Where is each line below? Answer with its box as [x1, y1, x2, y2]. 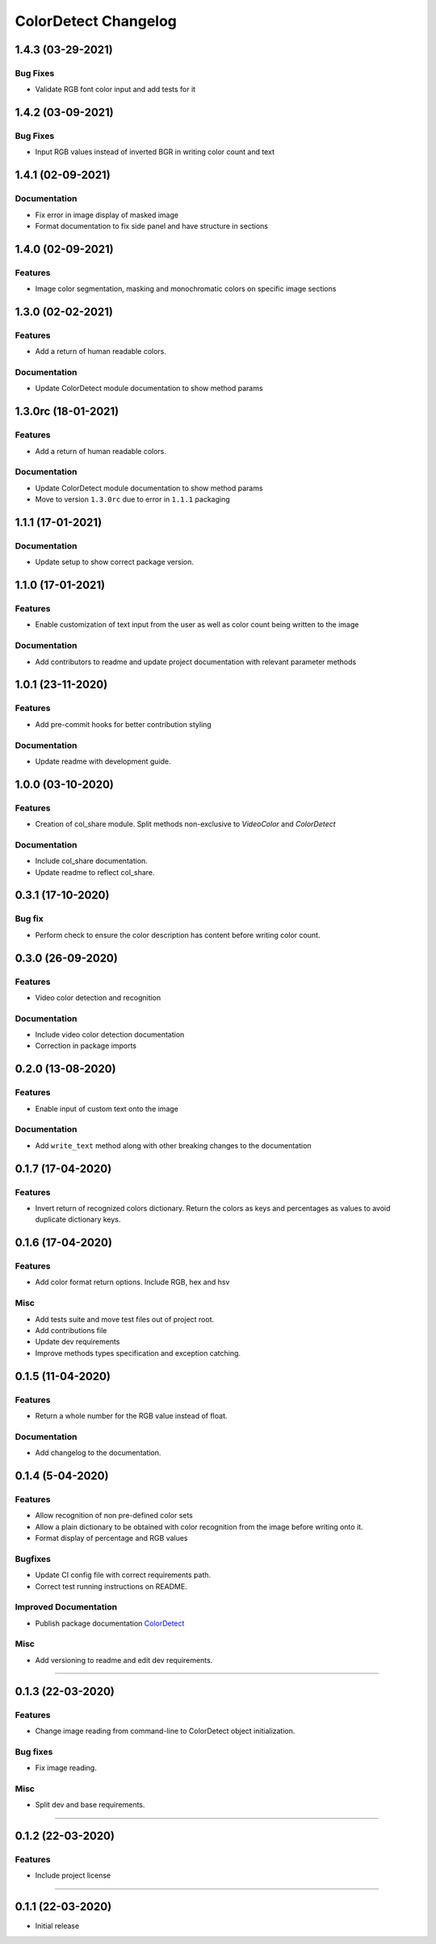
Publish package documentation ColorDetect [35, 1618, 185, 1628]
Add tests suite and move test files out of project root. [35, 1314, 215, 1324]
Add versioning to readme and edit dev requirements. [35, 1655, 213, 1664]
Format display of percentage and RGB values [35, 1533, 189, 1542]
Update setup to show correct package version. [35, 558, 194, 567]
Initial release [35, 1921, 80, 1931]
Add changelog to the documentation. [35, 1448, 161, 1458]
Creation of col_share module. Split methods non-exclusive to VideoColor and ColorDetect [35, 819, 336, 829]
